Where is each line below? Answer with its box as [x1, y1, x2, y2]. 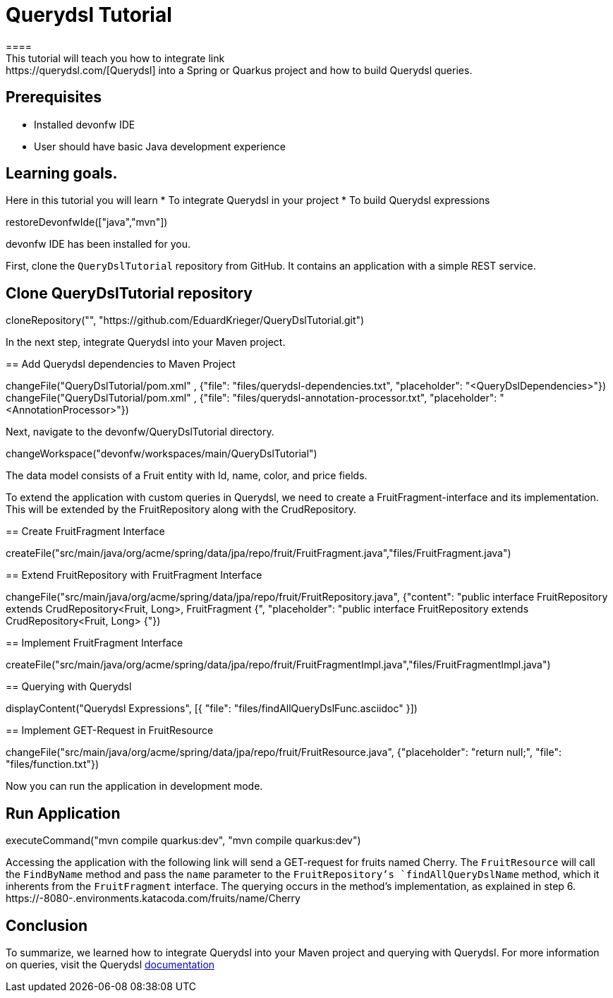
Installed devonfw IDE [34, 118, 135, 131]
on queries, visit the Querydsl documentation [6, 958, 215, 970]
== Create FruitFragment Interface [6, 525, 165, 538]
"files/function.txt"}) [6, 758, 99, 771]
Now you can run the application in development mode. [6, 780, 263, 793]
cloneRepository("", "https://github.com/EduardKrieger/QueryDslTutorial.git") [6, 314, 365, 327]
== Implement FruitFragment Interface [6, 637, 183, 649]
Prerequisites [6, 88, 102, 107]
